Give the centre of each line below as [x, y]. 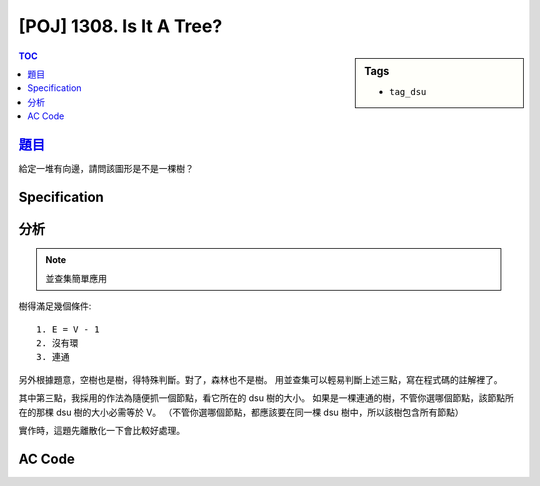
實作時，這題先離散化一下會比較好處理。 [101, 430]
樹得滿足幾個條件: [55, 306]
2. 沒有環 [57, 343]
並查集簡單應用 [76, 278]
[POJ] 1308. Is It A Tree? [120, 26]
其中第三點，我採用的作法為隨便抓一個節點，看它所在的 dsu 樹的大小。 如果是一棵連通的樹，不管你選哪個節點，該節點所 [266, 398]
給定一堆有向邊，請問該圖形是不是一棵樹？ [106, 169]
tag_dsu [408, 91]
